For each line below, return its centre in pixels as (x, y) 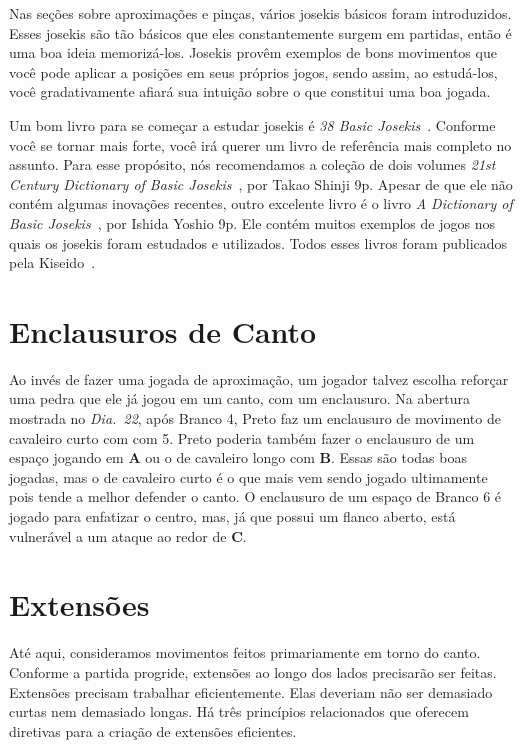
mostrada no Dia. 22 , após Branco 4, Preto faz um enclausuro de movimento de (255, 418)
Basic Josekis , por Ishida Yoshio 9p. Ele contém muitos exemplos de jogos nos (252, 222)
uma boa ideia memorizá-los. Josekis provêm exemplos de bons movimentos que (253, 52)
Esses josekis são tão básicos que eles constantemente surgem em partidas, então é (260, 32)
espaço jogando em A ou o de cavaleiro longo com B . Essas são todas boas (238, 457)
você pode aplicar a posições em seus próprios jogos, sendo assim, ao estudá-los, (253, 71)
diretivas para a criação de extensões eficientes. (153, 730)
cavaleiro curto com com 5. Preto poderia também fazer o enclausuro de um (242, 437)
